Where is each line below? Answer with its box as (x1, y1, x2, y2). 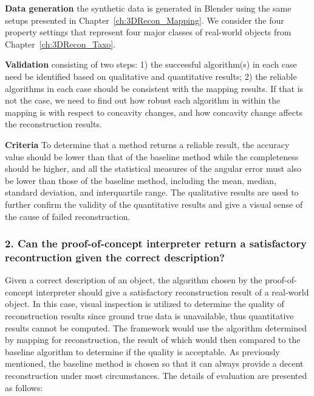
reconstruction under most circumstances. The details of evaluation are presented (5, 369, 307, 381)
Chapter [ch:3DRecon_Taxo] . (5, 37, 116, 50)
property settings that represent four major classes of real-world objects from (5, 26, 292, 38)
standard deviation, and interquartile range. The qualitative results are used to (5, 186, 299, 199)
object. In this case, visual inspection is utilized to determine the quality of (5, 297, 284, 310)
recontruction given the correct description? (5, 249, 225, 264)
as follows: (5, 381, 43, 394)
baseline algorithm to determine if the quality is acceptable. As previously (5, 345, 280, 358)
